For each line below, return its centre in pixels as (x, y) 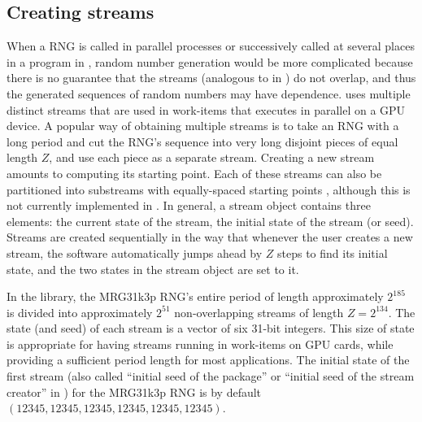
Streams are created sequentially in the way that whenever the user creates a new (210, 237)
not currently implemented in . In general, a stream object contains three (189, 205)
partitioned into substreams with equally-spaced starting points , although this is (209, 189)
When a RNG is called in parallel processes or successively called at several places (211, 46)
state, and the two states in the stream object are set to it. (153, 269)
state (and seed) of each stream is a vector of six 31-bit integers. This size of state (211, 328)
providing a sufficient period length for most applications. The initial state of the (208, 360)
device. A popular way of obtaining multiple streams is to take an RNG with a (203, 126)
